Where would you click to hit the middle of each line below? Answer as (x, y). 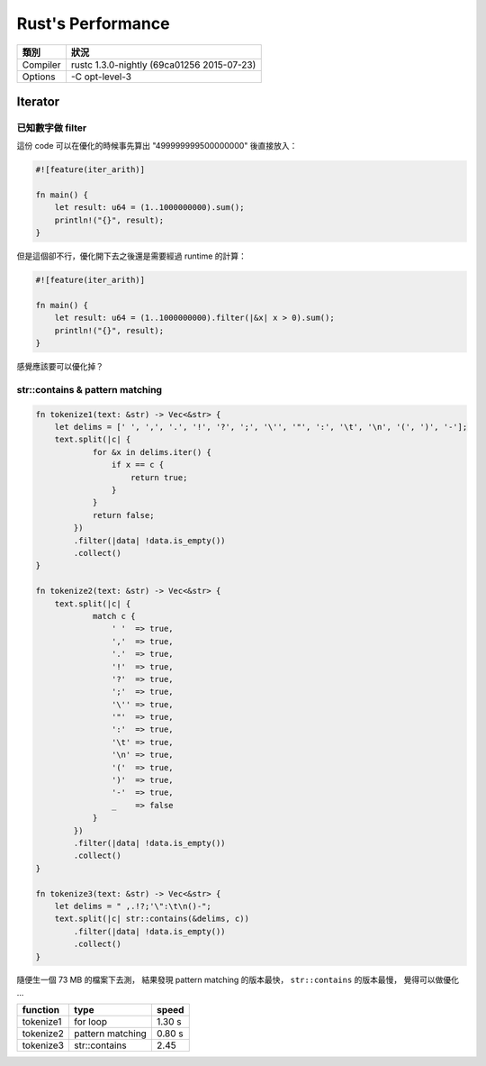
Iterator (38, 101)
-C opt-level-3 (101, 77)
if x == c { (138, 465)
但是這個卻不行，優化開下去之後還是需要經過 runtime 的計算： (132, 256)
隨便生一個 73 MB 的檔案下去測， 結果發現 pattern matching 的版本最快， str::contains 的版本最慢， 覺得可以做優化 (238, 980)
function (41, 1010)
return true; (159, 477)
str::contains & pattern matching (89, 389)
